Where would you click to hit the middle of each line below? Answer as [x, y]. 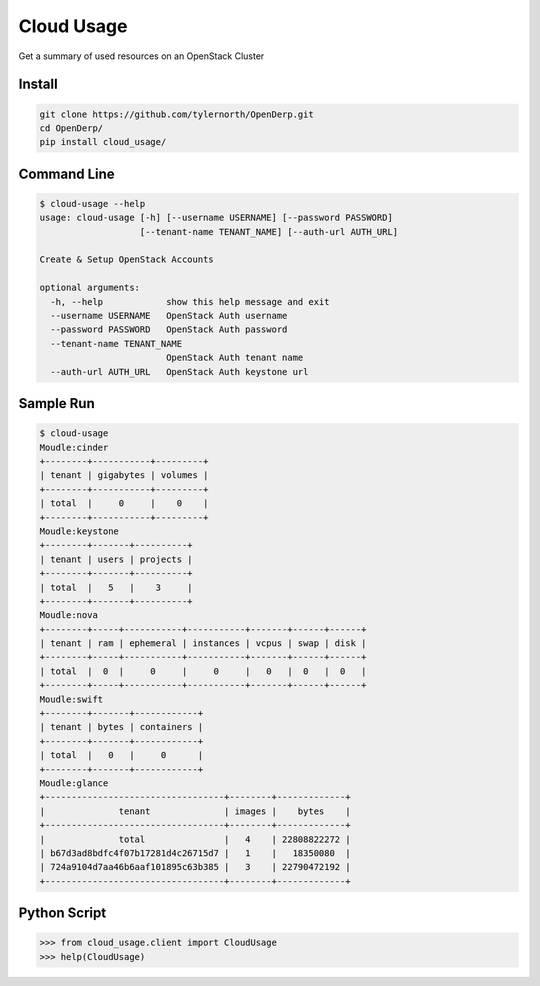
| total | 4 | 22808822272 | [195, 839]
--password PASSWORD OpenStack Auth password [169, 329]
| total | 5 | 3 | [116, 587]
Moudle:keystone [79, 531]
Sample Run [56, 403]
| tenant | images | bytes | [195, 811]
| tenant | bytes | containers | [121, 727]
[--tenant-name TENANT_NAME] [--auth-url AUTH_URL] [269, 231]
